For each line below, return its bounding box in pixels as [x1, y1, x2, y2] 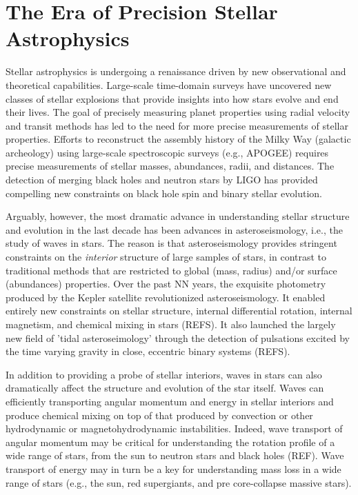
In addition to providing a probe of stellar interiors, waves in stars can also [6, 367, 322, 381]
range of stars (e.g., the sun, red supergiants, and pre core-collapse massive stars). [6, 475, 352, 489]
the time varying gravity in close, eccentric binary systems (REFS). [6, 344, 290, 358]
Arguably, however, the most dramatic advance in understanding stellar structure [6, 209, 350, 223]
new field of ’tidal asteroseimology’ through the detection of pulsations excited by [6, 330, 350, 345]
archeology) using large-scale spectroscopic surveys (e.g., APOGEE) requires [6, 145, 329, 159]
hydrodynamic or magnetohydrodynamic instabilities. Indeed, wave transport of [6, 421, 343, 436]
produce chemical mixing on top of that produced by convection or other [6, 407, 313, 422]
